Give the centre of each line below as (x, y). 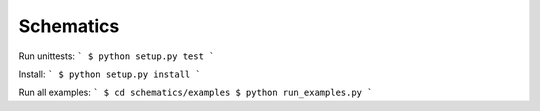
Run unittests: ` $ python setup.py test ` (116, 56)
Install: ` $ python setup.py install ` (110, 74)
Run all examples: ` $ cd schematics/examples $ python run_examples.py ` (195, 92)
